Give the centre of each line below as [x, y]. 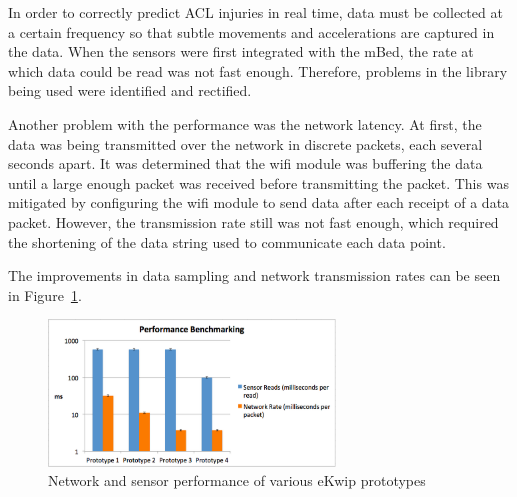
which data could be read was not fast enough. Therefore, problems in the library [258, 70]
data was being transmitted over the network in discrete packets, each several [245, 143]
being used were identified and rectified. [130, 90]
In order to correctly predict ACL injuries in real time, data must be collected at [255, 12]
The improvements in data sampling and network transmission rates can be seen [254, 275]
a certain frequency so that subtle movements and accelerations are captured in [251, 31]
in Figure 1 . [45, 294]
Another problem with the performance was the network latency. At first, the [245, 123]
